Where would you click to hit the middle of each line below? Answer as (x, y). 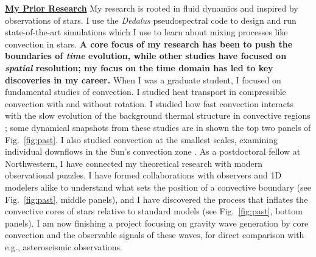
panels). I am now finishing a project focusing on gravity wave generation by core (157, 223)
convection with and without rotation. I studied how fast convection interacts (149, 103)
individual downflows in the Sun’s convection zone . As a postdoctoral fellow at (153, 151)
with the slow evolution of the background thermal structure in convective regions (158, 115)
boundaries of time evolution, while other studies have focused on (146, 56)
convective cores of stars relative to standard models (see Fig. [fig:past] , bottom (154, 211)
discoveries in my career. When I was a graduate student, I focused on (143, 79)
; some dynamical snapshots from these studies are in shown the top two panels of (158, 127)
